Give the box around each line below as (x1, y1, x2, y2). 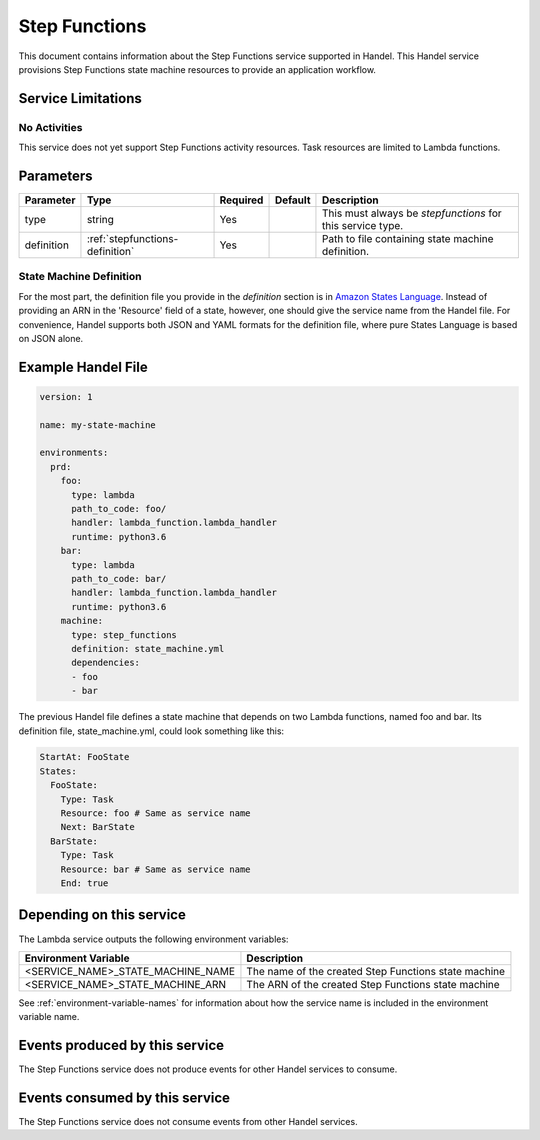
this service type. (321, 219, 404, 232)
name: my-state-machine (39, 419, 157, 430)
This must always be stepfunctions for (321, 206, 502, 220)
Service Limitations (18, 90, 142, 107)
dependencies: (71, 657, 140, 669)
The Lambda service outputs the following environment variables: (18, 933, 289, 945)
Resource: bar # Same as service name (60, 863, 251, 875)
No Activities (18, 120, 83, 134)
